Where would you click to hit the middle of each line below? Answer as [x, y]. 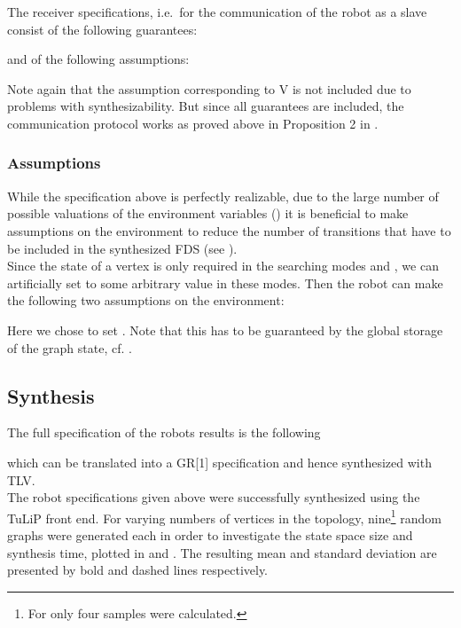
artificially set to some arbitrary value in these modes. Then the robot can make [225, 283]
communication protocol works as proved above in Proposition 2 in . [193, 123]
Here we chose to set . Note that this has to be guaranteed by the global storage [225, 330]
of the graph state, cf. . [70, 347]
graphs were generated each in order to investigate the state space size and [210, 534]
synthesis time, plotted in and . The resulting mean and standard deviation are [222, 552]
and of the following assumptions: [98, 59]
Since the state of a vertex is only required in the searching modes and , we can [223, 266]
